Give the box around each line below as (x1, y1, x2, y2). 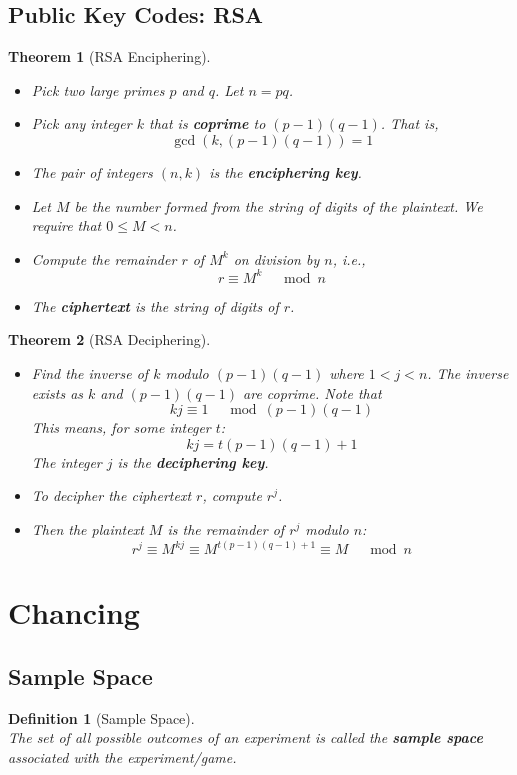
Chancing (8, 592, 140, 633)
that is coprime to (148, 113, 266, 134)
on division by (233, 248, 320, 269)
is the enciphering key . (209, 161, 362, 182)
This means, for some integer (31, 417, 211, 438)
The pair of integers (31, 161, 153, 182)
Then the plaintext (31, 519, 144, 540)
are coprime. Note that (243, 382, 382, 403)
